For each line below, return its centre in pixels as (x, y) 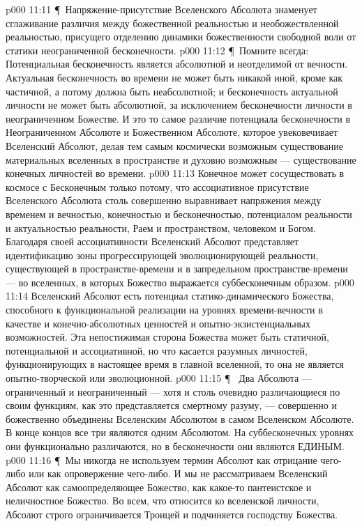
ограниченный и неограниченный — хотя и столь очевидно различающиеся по (173, 391)
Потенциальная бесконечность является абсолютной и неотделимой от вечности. (177, 64)
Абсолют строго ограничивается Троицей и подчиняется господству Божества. (172, 514)
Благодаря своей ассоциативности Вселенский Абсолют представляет (152, 241)
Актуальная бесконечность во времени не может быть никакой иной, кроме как (174, 77)
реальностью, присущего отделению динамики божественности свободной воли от (181, 37)
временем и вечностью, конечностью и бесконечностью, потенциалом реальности (179, 214)
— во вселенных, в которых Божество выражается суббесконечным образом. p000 (180, 282)
